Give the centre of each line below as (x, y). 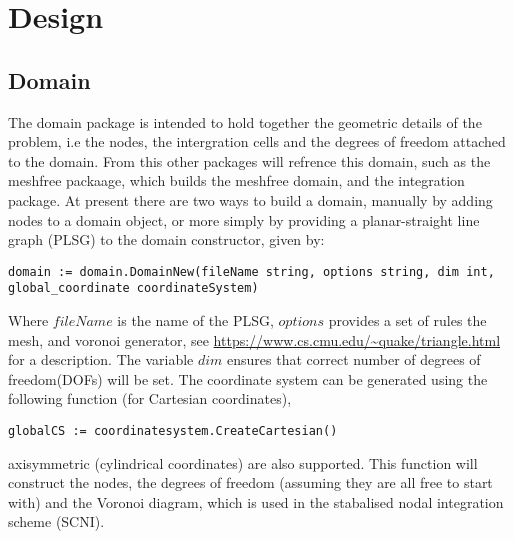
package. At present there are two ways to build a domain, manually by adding (250, 199)
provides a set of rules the (407, 320)
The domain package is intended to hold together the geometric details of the (245, 121)
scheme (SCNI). (56, 521)
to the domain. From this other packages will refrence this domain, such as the (249, 160)
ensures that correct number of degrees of (354, 359)
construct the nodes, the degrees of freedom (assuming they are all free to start (250, 482)
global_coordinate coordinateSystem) (133, 288)
